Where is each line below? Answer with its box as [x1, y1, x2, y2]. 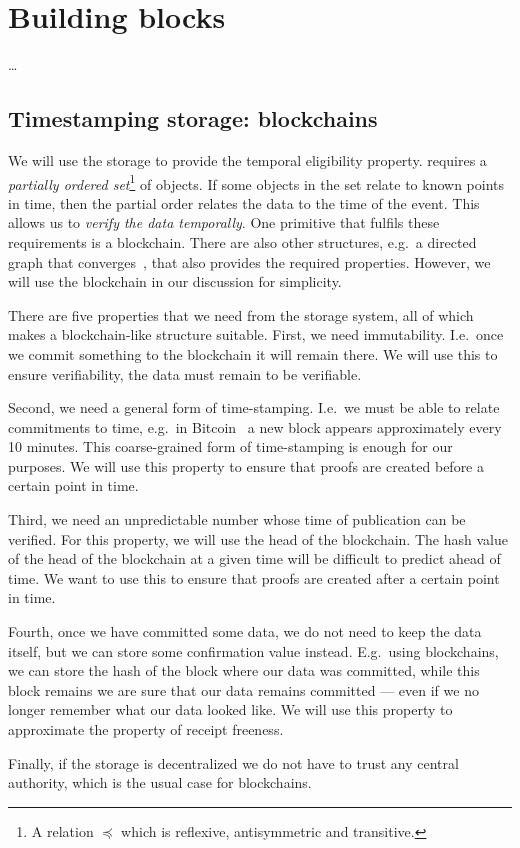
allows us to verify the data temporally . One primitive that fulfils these [8, 212, 440, 233]
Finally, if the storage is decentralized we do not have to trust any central [8, 752, 459, 773]
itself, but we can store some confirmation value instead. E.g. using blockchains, [8, 640, 499, 661]
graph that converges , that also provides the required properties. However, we [8, 251, 491, 272]
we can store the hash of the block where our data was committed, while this [8, 660, 480, 681]
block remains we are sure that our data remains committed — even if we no [8, 679, 479, 700]
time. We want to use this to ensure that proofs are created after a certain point [8, 567, 500, 588]
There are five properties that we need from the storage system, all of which [8, 304, 474, 325]
